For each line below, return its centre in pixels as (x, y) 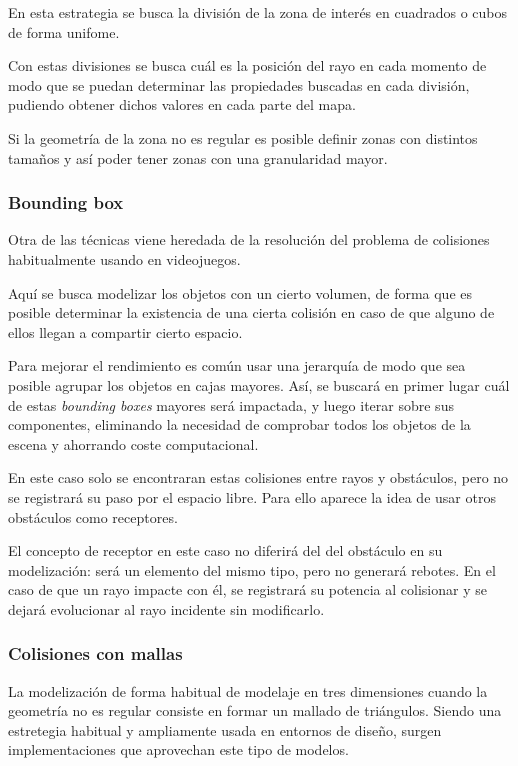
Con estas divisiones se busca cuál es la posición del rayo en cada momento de (247, 65)
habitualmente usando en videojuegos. (124, 258)
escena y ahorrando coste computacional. (133, 443)
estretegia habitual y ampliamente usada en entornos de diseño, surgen (225, 729)
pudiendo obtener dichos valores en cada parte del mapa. (182, 104)
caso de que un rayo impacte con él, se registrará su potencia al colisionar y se (247, 589)
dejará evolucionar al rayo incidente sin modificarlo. (166, 608)
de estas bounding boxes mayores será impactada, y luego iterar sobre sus (231, 404)
